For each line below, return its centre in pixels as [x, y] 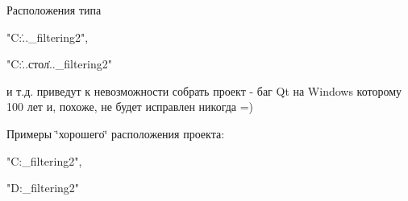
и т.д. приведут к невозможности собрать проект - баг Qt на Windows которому [204, 90]
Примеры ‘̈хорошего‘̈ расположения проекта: [116, 133]
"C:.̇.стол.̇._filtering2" [59, 64]
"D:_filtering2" [43, 188]
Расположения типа [54, 10]
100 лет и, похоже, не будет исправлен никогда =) [130, 107]
